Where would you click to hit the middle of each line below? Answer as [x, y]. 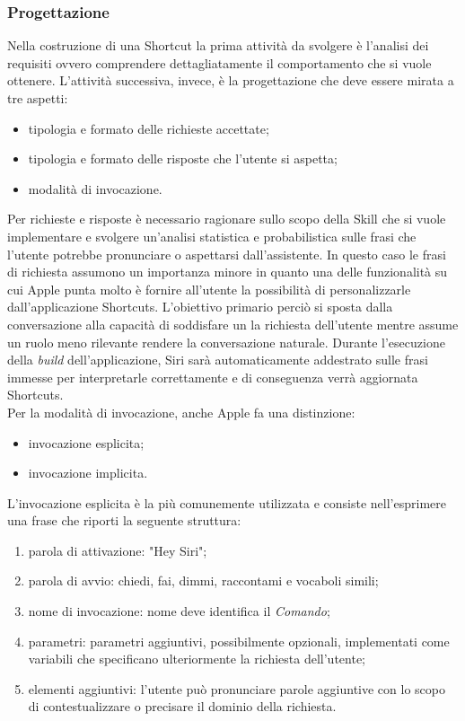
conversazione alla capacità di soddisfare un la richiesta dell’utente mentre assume [233, 324]
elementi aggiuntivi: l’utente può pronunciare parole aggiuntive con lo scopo [237, 688]
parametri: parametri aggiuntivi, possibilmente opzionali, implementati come [239, 641]
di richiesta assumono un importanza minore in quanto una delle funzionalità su [228, 272]
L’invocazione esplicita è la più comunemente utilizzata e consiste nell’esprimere [227, 502]
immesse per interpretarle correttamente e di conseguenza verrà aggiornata [213, 377]
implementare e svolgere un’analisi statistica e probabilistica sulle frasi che [212, 236]
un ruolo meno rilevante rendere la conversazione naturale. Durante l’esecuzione [226, 342]
